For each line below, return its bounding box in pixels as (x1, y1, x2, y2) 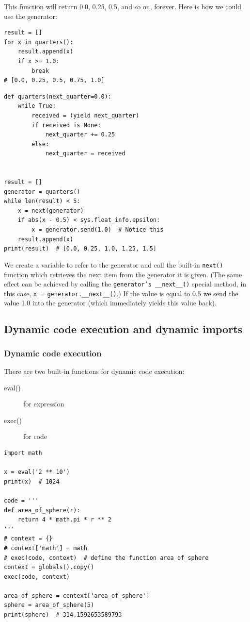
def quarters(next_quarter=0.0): (4, 93, 111, 100)
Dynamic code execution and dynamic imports (4, 321, 243, 336)
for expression (23, 399, 64, 409)
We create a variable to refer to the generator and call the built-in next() (4, 259, 223, 269)
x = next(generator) (17, 207, 84, 214)
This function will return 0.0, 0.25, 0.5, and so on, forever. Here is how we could (4, 1, 242, 11)
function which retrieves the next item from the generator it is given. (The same (4, 269, 242, 279)
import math (4, 449, 42, 456)
